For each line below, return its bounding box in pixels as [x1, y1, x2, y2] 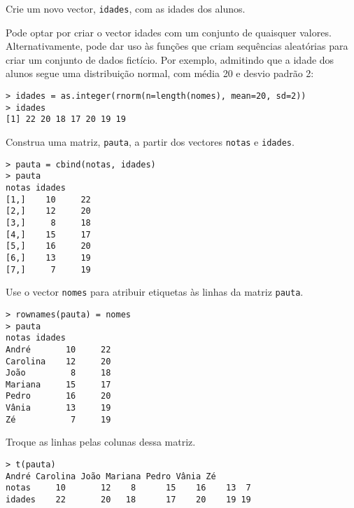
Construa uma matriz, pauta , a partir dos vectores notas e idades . [6, 135, 295, 149]
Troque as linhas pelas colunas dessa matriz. [6, 434, 196, 449]
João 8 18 [6, 368, 111, 378]
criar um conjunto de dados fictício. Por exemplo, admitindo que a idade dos [6, 52, 334, 67]
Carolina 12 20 [6, 356, 111, 366]
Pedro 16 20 [6, 391, 111, 401]
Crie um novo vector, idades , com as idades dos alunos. [6, 1, 246, 15]
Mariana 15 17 [6, 379, 111, 390]
